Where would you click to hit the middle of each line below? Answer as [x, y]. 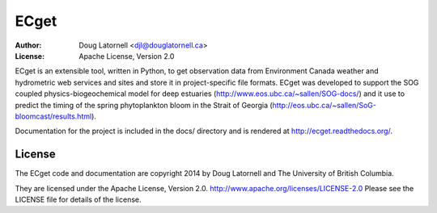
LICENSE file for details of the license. [78, 199]
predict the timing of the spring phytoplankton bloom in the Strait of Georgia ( [144, 105]
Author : [28, 45]
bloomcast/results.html [53, 116]
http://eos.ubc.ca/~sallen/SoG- [324, 105]
